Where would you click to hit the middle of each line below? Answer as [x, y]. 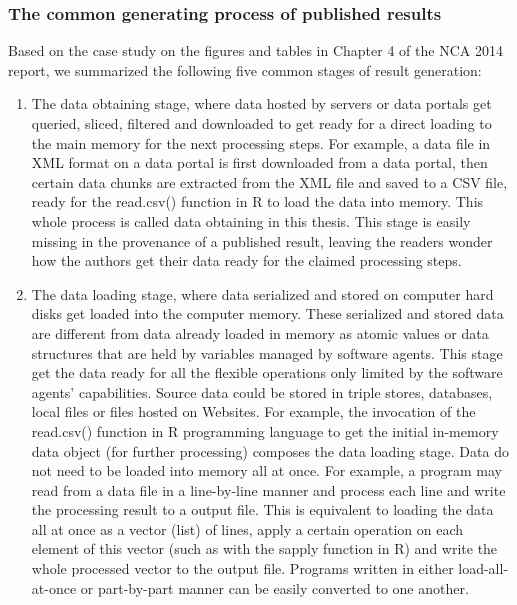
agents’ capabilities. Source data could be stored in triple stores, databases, [262, 391]
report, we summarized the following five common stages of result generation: [245, 69]
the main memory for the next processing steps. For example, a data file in [261, 142]
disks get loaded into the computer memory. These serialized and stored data [267, 313]
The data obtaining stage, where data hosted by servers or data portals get [261, 103]
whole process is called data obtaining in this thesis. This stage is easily [251, 220]
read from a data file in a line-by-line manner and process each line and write [268, 489]
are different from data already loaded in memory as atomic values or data [260, 332]
